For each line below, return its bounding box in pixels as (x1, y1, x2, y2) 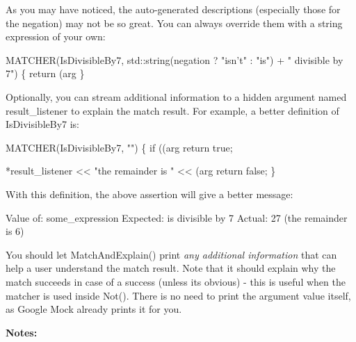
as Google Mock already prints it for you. (6, 302, 182, 316)
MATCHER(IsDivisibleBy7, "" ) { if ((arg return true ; (6, 140, 233, 154)
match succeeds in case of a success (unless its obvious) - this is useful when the (6, 274, 346, 288)
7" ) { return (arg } (6, 66, 85, 81)
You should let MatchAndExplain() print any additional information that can (6, 247, 337, 261)
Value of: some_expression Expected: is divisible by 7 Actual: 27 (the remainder (6, 210, 348, 225)
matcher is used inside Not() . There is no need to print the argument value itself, (6, 288, 351, 302)
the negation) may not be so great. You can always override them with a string (6, 15, 343, 30)
